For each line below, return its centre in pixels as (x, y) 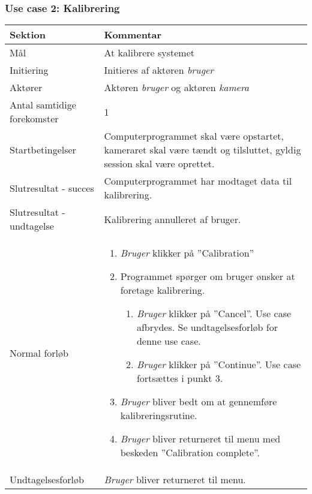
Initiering (29, 70)
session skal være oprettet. (159, 164)
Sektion (28, 35)
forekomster (34, 119)
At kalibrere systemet (149, 53)
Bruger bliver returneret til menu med (200, 439)
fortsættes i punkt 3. (180, 378)
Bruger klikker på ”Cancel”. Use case (214, 314)
